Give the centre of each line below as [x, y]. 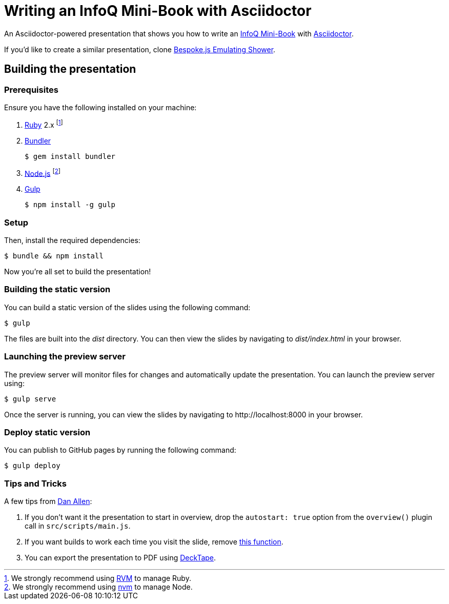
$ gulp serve [30, 399]
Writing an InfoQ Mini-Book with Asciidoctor [158, 11]
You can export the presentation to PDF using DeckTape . [120, 558]
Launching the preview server [65, 357]
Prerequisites [31, 89]
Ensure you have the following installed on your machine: [100, 107]
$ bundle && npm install [54, 256]
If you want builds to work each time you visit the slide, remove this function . [154, 542]
